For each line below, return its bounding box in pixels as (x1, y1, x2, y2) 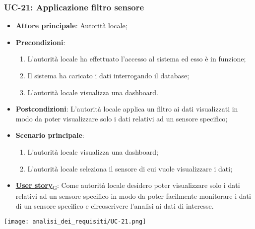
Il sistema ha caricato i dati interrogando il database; (27, 70, 190, 80)
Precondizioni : (15, 37, 65, 47)
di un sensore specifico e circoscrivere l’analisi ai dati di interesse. (15, 200, 214, 211)
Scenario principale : (15, 130, 84, 140)
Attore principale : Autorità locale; (15, 20, 127, 31)
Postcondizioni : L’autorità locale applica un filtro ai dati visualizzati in (15, 104, 238, 114)
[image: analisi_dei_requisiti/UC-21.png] (4, 218, 146, 226)
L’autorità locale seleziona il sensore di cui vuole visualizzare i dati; (27, 163, 233, 173)
